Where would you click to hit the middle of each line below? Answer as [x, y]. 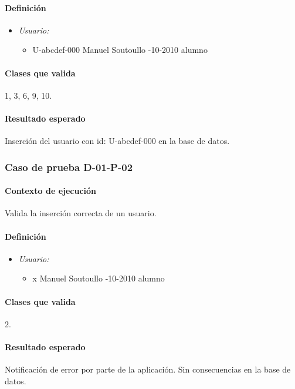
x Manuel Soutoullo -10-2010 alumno [99, 278]
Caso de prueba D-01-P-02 [69, 167]
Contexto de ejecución [51, 191]
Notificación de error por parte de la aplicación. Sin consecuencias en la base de [148, 369]
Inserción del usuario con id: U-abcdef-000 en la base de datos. [117, 141]
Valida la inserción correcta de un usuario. [81, 213]
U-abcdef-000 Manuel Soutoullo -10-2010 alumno [120, 50]
